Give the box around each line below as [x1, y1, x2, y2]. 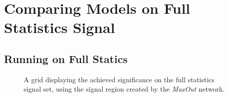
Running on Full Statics [4, 51, 128, 66]
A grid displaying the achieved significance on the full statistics [24, 74, 215, 84]
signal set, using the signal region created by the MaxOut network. [24, 84, 225, 94]
